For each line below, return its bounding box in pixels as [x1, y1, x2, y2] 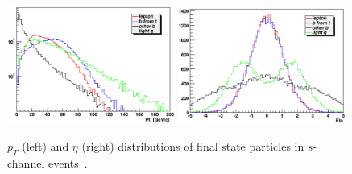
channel [7, 154, 45, 171]
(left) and [22, 138, 69, 155]
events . [48, 154, 88, 171]
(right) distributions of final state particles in [81, 138, 304, 155]
